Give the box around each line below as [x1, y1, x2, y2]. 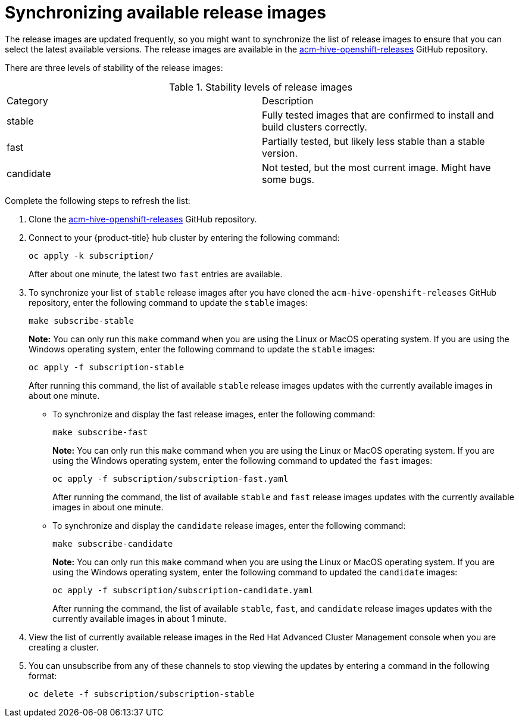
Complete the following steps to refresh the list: [5, 195, 190, 206]
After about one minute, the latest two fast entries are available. [29, 268, 283, 279]
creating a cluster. [29, 642, 99, 652]
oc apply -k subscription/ [29, 250, 154, 261]
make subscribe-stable [29, 315, 135, 326]
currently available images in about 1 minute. [52, 613, 227, 624]
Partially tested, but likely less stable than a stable [262, 135, 485, 147]
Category [7, 94, 48, 107]
